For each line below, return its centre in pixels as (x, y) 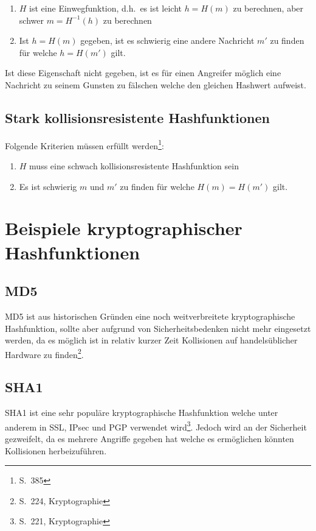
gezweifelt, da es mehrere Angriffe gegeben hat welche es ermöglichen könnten (149, 439)
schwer (31, 20)
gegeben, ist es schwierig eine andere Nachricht (167, 40)
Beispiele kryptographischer (124, 228)
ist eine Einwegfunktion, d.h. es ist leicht (105, 8)
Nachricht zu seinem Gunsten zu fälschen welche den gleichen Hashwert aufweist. (156, 84)
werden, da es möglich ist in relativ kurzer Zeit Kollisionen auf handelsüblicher (151, 340)
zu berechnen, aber (268, 8)
